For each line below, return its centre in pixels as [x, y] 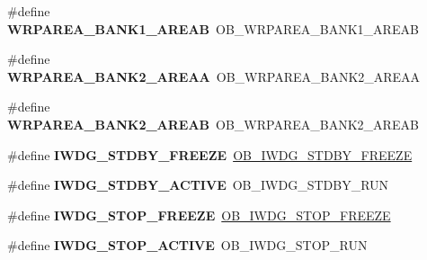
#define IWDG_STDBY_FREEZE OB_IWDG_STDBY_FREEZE [210, 154]
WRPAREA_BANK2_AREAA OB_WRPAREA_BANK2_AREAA [214, 76]
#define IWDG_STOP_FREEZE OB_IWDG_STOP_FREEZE [199, 215]
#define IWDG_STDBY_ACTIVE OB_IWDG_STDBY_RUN [198, 185]
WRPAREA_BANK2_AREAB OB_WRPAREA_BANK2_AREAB [213, 124]
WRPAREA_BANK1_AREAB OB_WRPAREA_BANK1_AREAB [213, 28]
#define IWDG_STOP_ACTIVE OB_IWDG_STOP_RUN [187, 245]
